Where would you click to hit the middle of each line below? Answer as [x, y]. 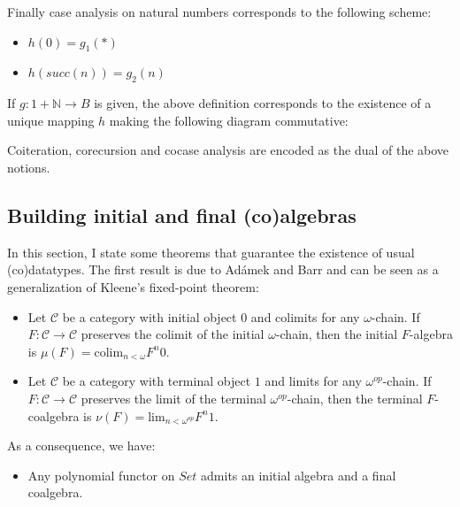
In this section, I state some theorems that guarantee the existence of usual [211, 252]
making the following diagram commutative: [229, 120]
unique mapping [51, 120]
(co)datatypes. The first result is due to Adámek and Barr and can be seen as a [223, 269]
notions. [29, 167]
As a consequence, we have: [81, 446]
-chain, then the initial [337, 334]
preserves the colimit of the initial [172, 334]
